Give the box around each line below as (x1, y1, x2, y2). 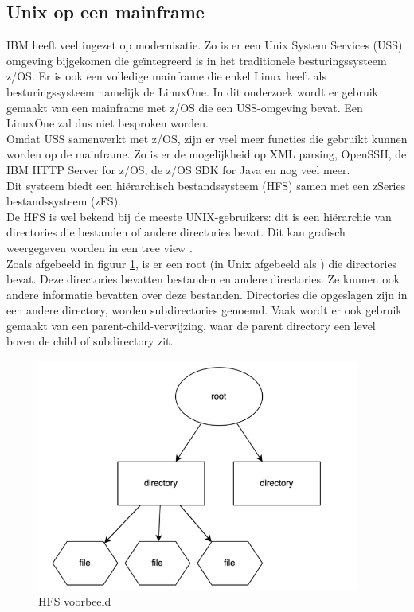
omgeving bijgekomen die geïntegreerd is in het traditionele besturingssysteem (6, 52, 387, 68)
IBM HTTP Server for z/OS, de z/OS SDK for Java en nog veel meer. (6, 161, 350, 177)
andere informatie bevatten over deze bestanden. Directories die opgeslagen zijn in (6, 286, 408, 302)
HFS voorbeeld (38, 593, 111, 610)
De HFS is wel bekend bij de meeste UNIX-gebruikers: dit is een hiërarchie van (6, 208, 392, 224)
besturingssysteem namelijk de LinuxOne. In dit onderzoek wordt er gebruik (6, 83, 378, 99)
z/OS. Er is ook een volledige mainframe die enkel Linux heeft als (6, 68, 326, 84)
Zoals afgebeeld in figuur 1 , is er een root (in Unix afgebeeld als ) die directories (6, 255, 397, 271)
